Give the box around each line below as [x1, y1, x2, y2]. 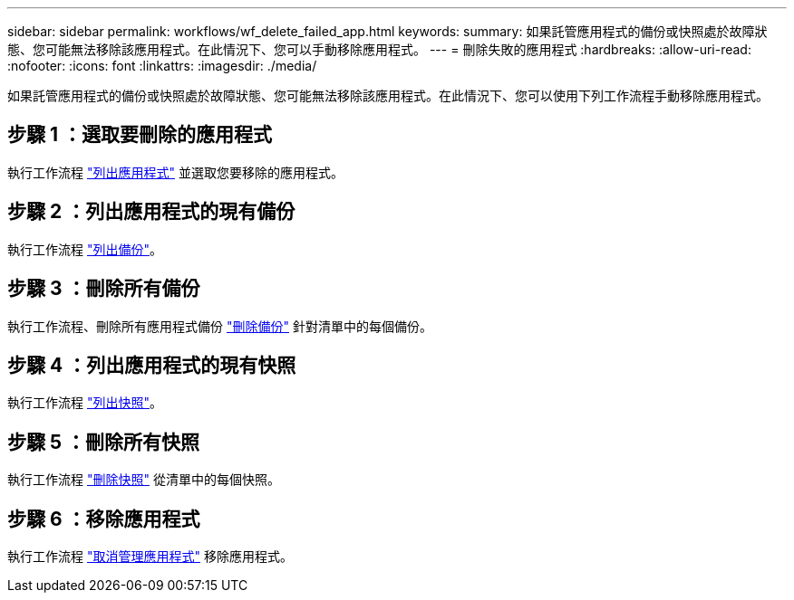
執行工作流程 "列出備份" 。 [7, 241, 162, 257]
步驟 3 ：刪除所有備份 [7, 277, 200, 300]
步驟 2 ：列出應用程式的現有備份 [7, 200, 295, 224]
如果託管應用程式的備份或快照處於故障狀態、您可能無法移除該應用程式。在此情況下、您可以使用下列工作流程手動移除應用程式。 [7, 88, 769, 103]
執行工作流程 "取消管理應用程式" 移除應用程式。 [7, 548, 293, 565]
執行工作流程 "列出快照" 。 [7, 395, 162, 411]
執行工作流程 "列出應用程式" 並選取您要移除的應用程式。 [7, 164, 344, 180]
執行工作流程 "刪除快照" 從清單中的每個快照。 [7, 471, 280, 488]
